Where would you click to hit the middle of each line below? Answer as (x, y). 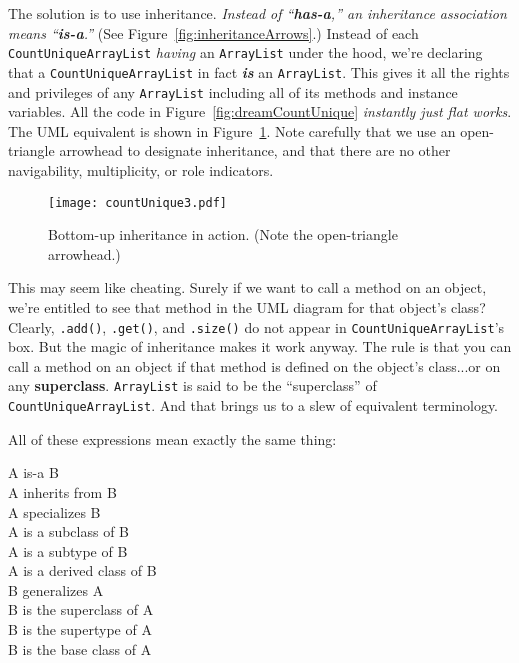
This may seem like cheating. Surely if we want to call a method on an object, (247, 287)
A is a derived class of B (82, 570)
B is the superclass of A (81, 609)
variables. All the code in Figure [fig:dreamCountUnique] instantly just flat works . (260, 111)
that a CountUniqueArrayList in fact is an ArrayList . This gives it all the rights (259, 71)
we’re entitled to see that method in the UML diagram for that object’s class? (247, 306)
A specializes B (54, 511)
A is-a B (33, 472)
